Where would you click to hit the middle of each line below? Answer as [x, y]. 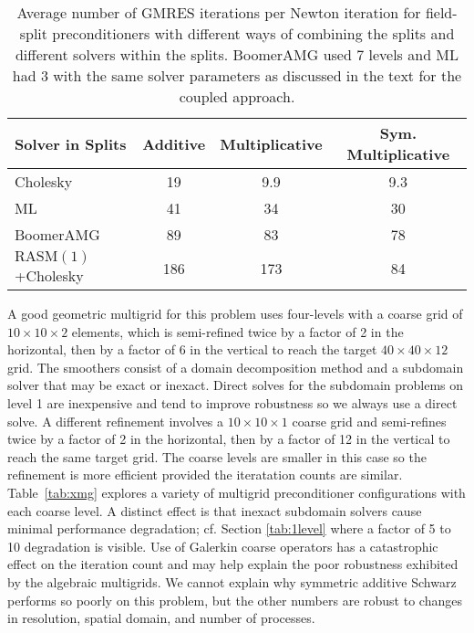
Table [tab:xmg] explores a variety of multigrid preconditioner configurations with [237, 492]
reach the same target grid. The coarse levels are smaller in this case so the [217, 456]
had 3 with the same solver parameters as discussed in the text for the [237, 75]
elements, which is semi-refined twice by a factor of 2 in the [237, 331]
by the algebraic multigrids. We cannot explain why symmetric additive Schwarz [232, 581]
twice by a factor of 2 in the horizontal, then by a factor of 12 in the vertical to [229, 439]
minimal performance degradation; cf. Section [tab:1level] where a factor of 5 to [229, 528]
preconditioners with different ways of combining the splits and [253, 33]
